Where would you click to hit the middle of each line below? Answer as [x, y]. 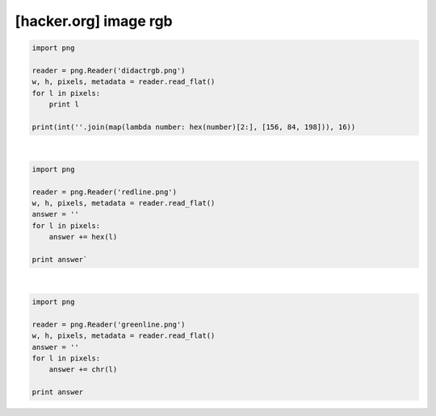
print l [64, 104]
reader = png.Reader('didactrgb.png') [109, 70]
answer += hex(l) [83, 237]
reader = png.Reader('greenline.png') [109, 324]
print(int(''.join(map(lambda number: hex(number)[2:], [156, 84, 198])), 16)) [194, 127]
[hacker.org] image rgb [94, 21]
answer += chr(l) [83, 370]
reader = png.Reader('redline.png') [105, 192]
